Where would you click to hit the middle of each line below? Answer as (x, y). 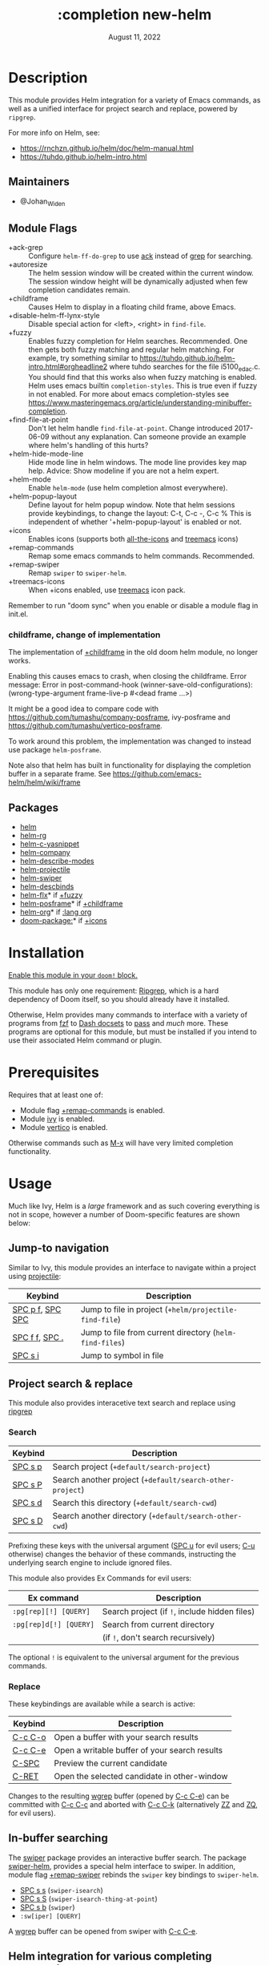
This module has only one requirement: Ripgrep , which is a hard (114, 991)
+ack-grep (26, 248)
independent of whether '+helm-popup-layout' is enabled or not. (135, 522)
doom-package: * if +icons (63, 921)
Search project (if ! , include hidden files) (179, 1611)
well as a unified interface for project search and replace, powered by (123, 108)
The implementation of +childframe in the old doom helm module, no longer (133, 652)
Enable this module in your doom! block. (73, 974)
